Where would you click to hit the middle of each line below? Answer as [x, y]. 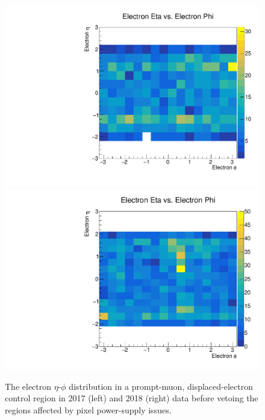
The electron [28, 386]
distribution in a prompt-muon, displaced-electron [161, 386]
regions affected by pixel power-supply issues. [88, 409]
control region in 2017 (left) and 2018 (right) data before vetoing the [132, 398]
